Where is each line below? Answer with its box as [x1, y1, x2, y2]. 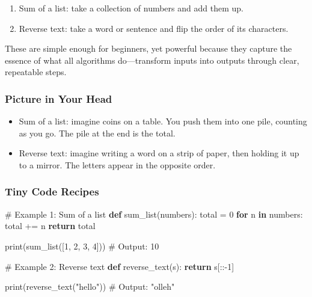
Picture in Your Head [5, 91, 112, 106]
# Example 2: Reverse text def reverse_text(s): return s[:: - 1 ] [5, 260, 234, 272]
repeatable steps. [5, 66, 67, 78]
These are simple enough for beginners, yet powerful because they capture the [5, 42, 292, 55]
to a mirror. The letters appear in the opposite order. [19, 158, 216, 171]
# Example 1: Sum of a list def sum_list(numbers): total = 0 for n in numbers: [5, 207, 303, 220]
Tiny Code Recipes [5, 184, 99, 199]
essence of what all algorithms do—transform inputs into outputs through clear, [5, 54, 299, 66]
